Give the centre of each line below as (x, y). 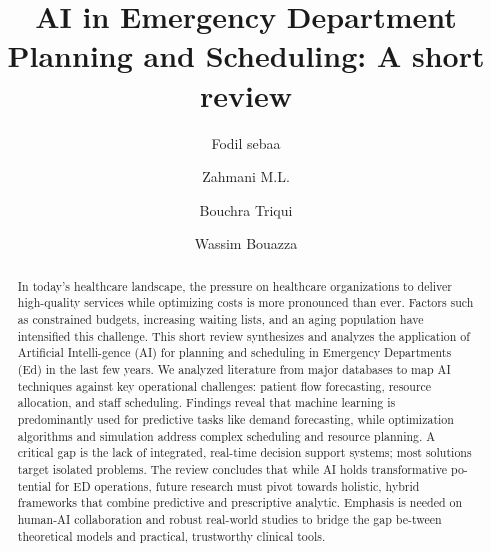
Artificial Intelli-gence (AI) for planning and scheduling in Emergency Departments (234, 352)
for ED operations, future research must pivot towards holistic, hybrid (237, 485)
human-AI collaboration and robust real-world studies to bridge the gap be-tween (229, 518)
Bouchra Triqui (246, 209)
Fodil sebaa (246, 142)
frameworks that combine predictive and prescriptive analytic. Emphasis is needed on (240, 502)
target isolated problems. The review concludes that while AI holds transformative (232, 468)
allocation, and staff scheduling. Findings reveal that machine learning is (206, 402)
